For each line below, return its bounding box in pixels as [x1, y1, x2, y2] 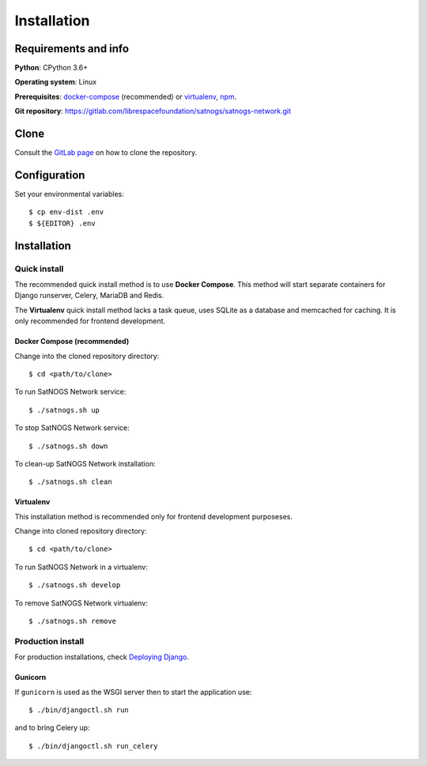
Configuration [14, 168, 85, 182]
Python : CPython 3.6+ [14, 63, 89, 73]
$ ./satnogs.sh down [28, 441, 108, 451]
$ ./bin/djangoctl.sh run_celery [28, 741, 158, 750]
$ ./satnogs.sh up [28, 406, 100, 414]
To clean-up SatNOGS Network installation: [14, 458, 156, 468]
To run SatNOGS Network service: [14, 387, 127, 397]
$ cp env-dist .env [28, 208, 104, 217]
